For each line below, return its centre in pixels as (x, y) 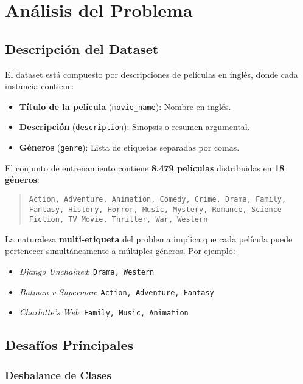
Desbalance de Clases (58, 375)
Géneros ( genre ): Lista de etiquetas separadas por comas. (129, 147)
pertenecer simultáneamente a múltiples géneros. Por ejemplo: (120, 251)
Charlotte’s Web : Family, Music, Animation (104, 312)
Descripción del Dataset (82, 48)
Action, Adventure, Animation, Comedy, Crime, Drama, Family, (158, 199)
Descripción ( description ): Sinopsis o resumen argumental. (134, 127)
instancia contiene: (40, 86)
